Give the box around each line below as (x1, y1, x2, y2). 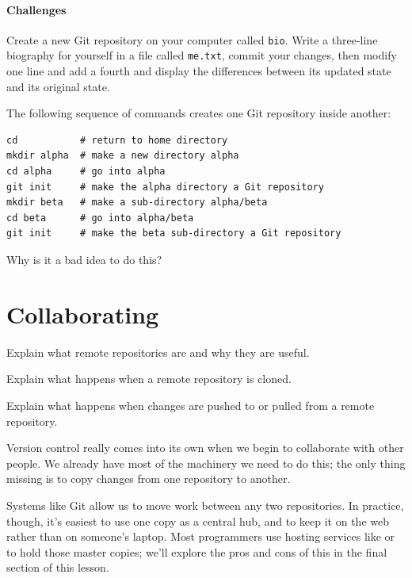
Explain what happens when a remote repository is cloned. (6, 370, 292, 387)
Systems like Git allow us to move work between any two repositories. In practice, (6, 496, 404, 513)
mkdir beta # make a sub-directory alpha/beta (6, 197, 268, 209)
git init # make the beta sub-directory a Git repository (6, 228, 341, 239)
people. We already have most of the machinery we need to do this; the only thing (6, 454, 406, 471)
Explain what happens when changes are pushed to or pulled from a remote (6, 396, 375, 413)
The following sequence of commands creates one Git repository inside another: (6, 105, 391, 121)
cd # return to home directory (6, 134, 228, 146)
